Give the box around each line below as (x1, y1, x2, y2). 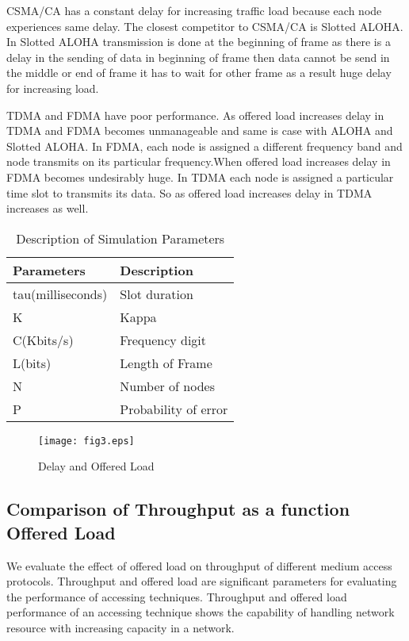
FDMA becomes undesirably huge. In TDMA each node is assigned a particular (6, 168, 394, 185)
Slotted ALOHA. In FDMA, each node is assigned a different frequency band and (6, 137, 403, 154)
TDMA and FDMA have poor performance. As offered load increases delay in (6, 106, 384, 123)
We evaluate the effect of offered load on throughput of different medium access (6, 557, 392, 574)
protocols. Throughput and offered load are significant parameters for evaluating (6, 573, 397, 589)
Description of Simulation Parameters (16, 228, 225, 248)
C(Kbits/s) (13, 330, 74, 349)
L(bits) (13, 353, 52, 372)
